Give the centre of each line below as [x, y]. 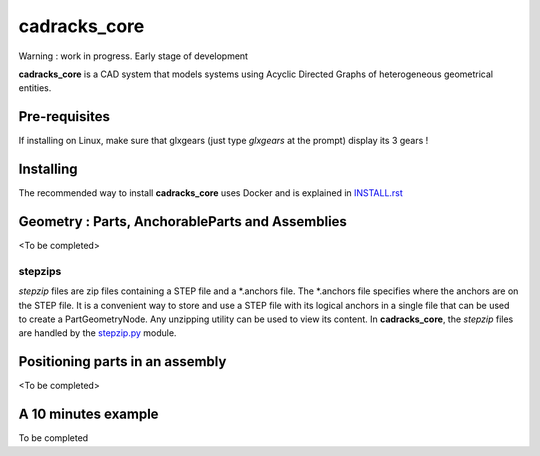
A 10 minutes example [88, 414]
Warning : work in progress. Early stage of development [133, 56]
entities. [35, 88]
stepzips [40, 271]
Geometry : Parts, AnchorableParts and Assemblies [182, 221]
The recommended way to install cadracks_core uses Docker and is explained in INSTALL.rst [211, 193]
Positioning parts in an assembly [122, 361]
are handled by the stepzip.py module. [97, 333]
